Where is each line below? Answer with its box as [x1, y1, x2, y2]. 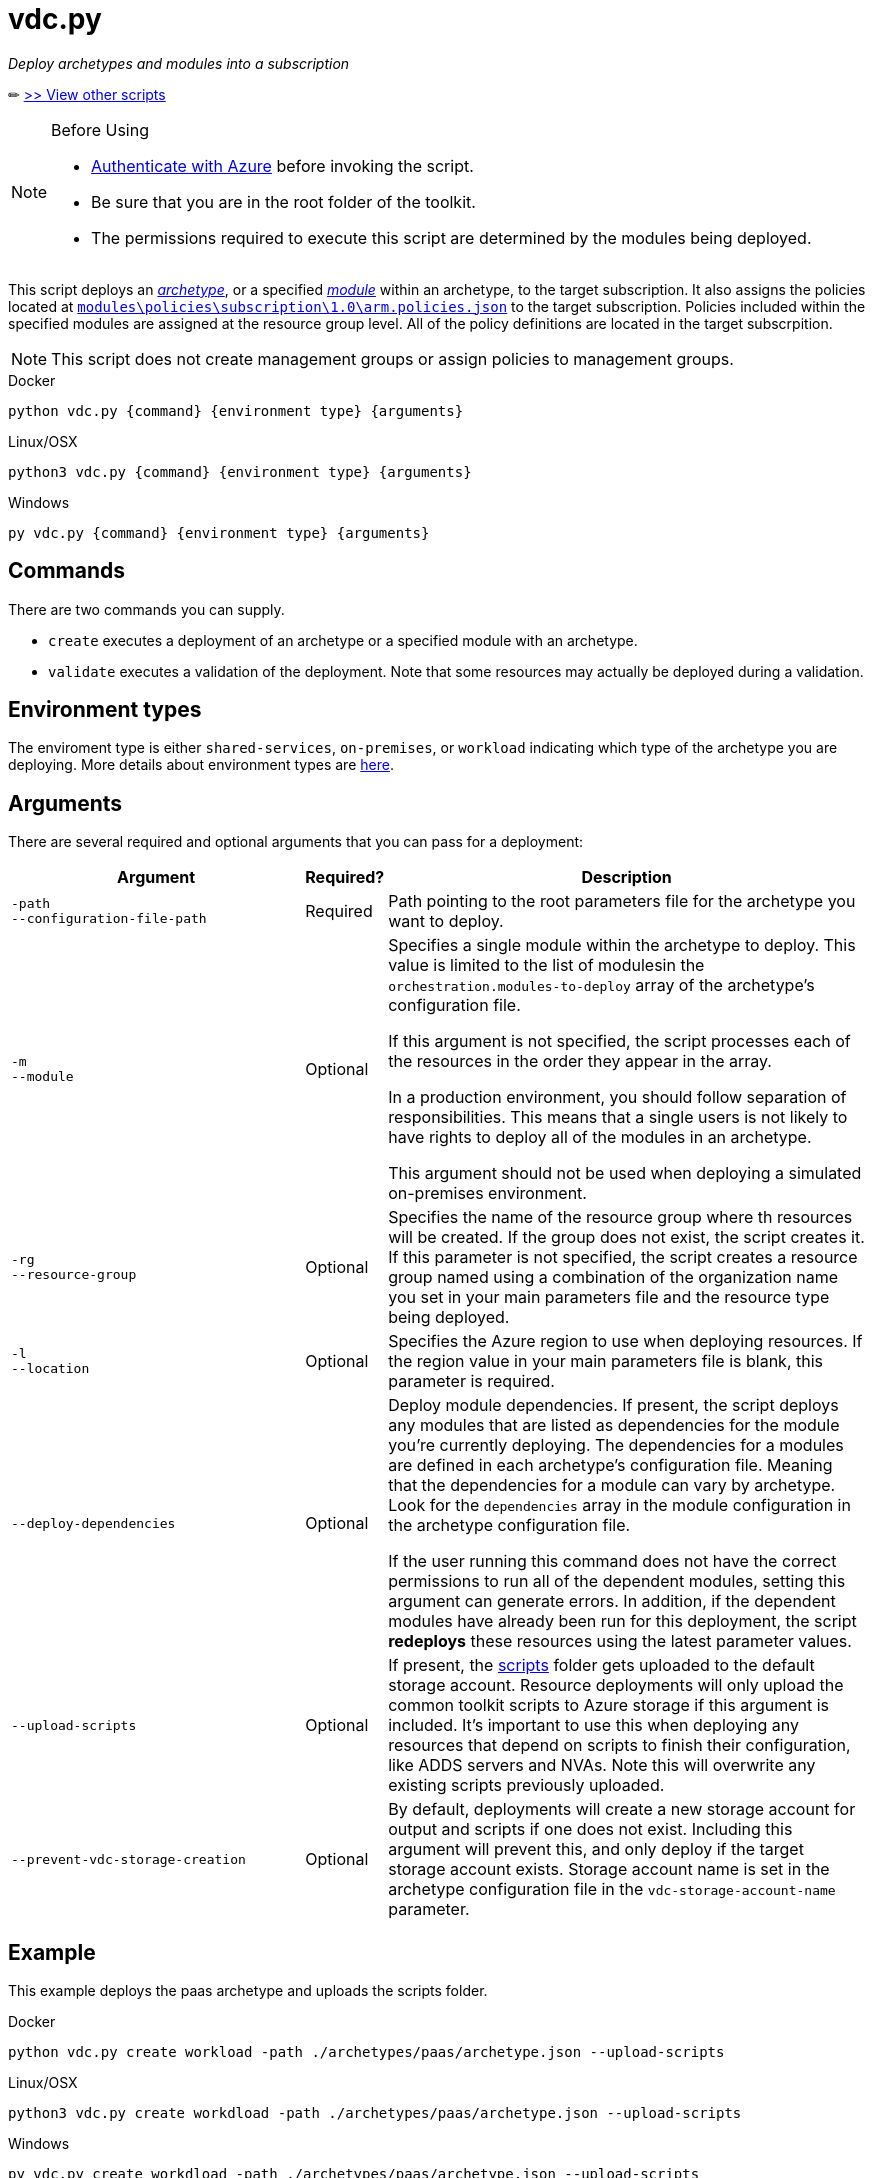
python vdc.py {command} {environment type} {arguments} [8, 402, 464, 419]
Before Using [51, 119, 149, 140]
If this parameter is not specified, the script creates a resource [388, 1247, 858, 1268]
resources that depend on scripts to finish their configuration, [388, 1735, 851, 1756]
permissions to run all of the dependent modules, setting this [388, 1571, 846, 1592]
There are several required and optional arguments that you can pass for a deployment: [8, 833, 584, 851]
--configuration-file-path [11, 911, 207, 927]
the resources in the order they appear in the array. [388, 1051, 772, 1072]
